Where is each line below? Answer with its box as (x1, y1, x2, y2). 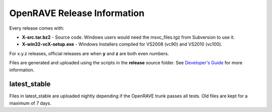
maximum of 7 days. (9, 100, 51, 106)
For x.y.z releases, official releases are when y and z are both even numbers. (9, 50, 169, 56)
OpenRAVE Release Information (9, 8, 145, 19)
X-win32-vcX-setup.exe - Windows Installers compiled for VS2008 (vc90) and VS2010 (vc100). (22, 41, 223, 47)
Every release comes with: (9, 25, 64, 31)
